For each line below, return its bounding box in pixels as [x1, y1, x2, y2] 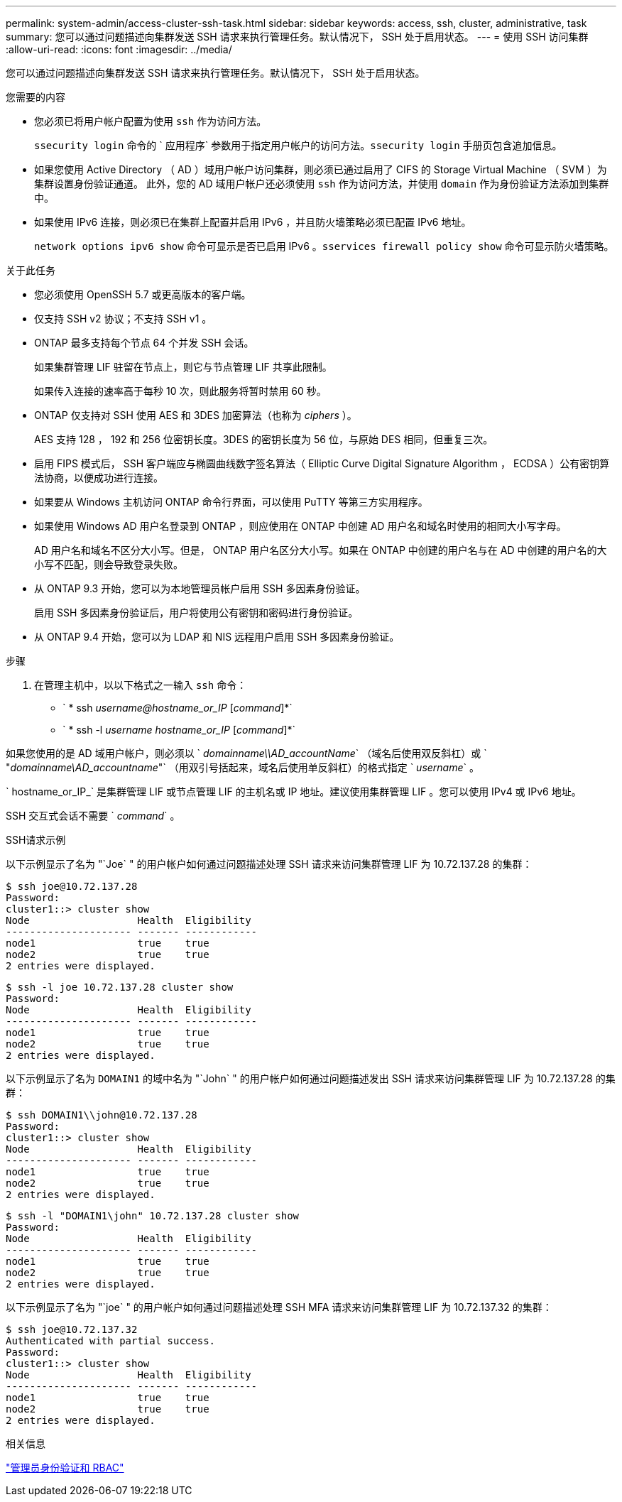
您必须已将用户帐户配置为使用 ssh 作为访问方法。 [34, 115, 267, 127]
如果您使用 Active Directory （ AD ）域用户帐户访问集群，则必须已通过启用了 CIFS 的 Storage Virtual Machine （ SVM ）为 [34, 163, 607, 175]
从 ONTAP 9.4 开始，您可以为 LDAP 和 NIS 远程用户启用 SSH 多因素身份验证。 [34, 631, 400, 643]
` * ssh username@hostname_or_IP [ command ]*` [62, 702, 293, 714]
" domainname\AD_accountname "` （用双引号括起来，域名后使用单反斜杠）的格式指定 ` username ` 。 [6, 761, 479, 773]
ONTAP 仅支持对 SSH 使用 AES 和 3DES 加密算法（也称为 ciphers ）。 [34, 409, 357, 421]
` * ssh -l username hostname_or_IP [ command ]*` [62, 724, 296, 736]
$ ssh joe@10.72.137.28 [6, 881, 138, 892]
